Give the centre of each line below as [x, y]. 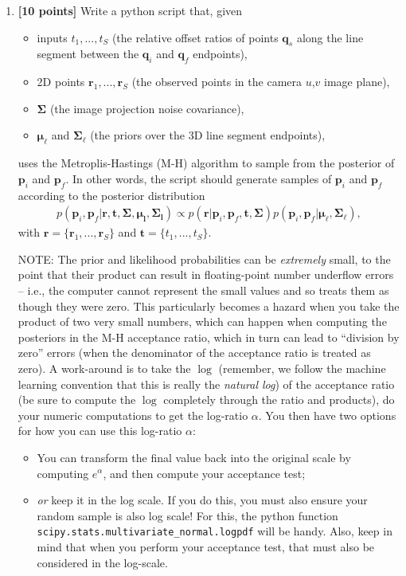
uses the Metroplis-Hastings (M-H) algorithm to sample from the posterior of [206, 163]
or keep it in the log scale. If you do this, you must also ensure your [202, 500]
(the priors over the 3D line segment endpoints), [208, 135]
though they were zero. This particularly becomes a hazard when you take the [209, 306]
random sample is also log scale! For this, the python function [187, 515]
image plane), [357, 82]
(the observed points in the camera [217, 82]
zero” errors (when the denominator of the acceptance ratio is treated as [194, 353]
